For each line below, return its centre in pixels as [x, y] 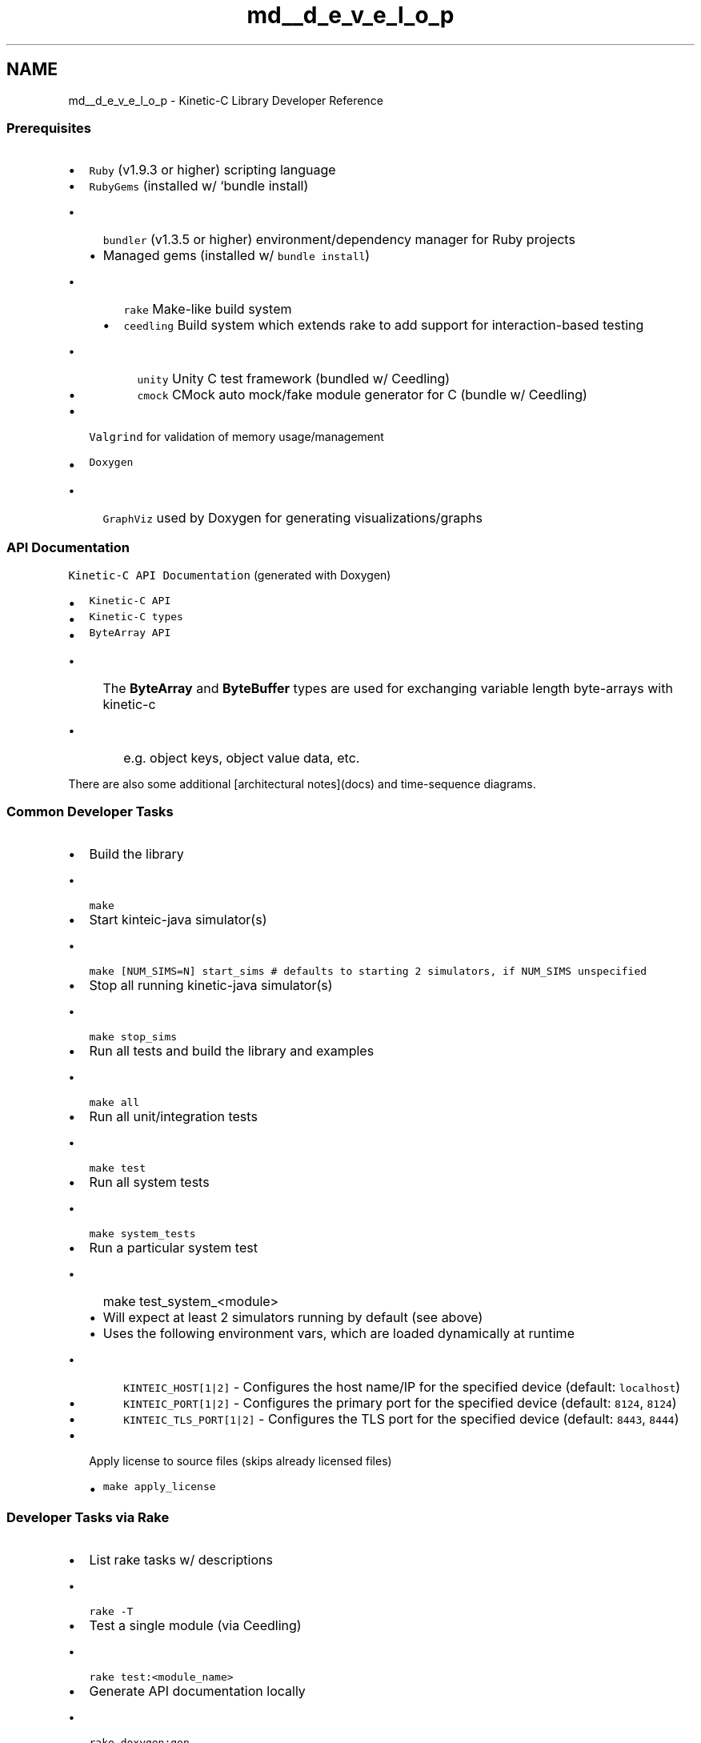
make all [114, 1102]
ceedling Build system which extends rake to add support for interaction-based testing [384, 325]
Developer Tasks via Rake [88, 1518]
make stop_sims [133, 1036]
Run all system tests [149, 1182]
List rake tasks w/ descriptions [181, 1559]
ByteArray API [130, 633]
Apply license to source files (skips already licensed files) [240, 1461]
